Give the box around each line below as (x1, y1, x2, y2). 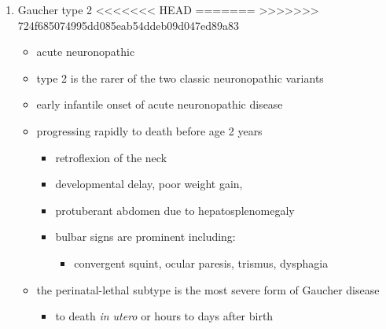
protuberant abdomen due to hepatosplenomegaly (55, 201, 295, 218)
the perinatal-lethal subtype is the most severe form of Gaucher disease (36, 281, 380, 298)
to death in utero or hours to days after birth (55, 308, 274, 324)
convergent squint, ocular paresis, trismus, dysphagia (74, 254, 329, 271)
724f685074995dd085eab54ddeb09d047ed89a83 (17, 17, 239, 33)
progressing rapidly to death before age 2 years (36, 122, 263, 139)
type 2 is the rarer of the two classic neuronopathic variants (36, 69, 324, 86)
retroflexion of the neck (55, 149, 167, 165)
